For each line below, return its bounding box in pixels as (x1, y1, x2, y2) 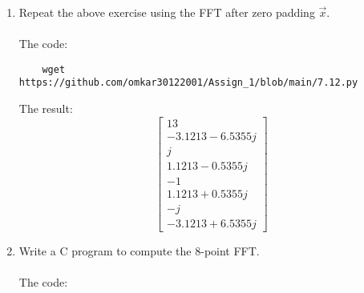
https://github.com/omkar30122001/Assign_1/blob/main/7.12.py (18, 77, 358, 89)
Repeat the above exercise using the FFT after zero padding (18, 4, 315, 20)
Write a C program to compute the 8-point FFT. (18, 242, 260, 259)
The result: (18, 100, 73, 117)
